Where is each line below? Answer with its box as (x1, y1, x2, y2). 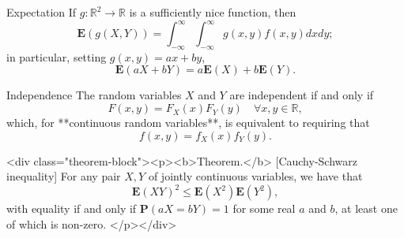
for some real (232, 200, 296, 217)
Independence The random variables (6, 87, 182, 103)
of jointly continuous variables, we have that (148, 168, 363, 184)
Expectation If (6, 4, 77, 20)
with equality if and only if (6, 200, 137, 217)
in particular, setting (6, 48, 107, 65)
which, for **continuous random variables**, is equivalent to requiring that (6, 114, 370, 131)
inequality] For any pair (6, 168, 121, 184)
